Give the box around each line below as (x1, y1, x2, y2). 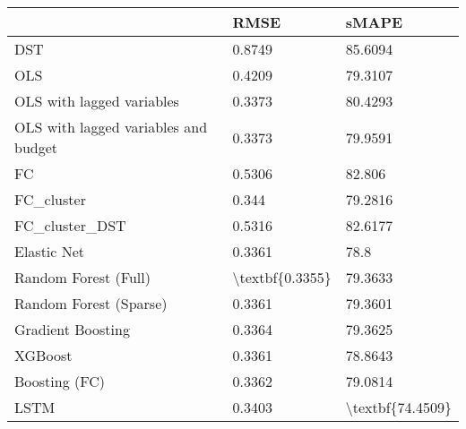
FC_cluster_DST (14, 215, 126, 236)
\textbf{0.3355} (232, 267, 332, 287)
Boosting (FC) (14, 371, 105, 391)
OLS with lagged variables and (14, 116, 208, 137)
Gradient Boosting (14, 319, 130, 339)
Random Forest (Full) (14, 267, 151, 287)
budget (14, 137, 58, 158)
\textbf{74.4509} (345, 397, 452, 417)
